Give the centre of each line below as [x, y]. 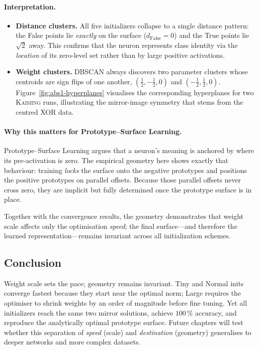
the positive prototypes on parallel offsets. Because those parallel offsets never [123, 180]
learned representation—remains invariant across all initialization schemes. [118, 236]
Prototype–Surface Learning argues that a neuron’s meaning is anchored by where [129, 150]
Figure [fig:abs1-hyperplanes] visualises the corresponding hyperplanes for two [135, 92]
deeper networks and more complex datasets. [72, 342]
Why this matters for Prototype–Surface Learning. [93, 131]
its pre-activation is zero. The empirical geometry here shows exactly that [116, 160]
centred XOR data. [45, 111]
